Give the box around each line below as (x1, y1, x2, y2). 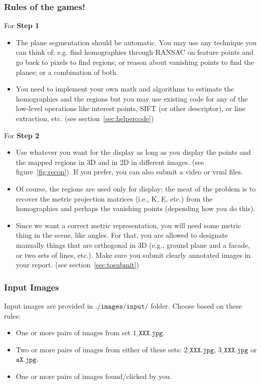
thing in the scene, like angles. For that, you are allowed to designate (16, 230, 228, 240)
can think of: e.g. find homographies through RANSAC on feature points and (16, 47, 253, 57)
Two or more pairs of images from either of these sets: (16, 344, 182, 354)
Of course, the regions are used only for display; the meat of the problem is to (16, 183, 256, 194)
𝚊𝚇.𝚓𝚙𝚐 (16, 356, 37, 364)
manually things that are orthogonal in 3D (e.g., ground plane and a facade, (16, 239, 250, 250)
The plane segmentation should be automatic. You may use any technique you (16, 37, 257, 47)
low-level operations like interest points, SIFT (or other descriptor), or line (16, 103, 245, 114)
